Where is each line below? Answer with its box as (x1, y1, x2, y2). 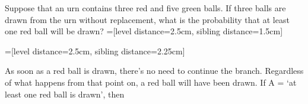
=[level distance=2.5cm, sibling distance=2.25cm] (5, 44, 185, 57)
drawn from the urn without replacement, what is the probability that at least (5, 13, 290, 25)
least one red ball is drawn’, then (5, 87, 125, 100)
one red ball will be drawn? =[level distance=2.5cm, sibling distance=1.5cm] (5, 25, 283, 37)
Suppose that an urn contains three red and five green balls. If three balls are (5, 2, 286, 14)
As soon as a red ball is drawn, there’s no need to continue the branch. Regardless (5, 64, 304, 77)
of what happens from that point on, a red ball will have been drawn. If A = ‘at (5, 76, 297, 88)
